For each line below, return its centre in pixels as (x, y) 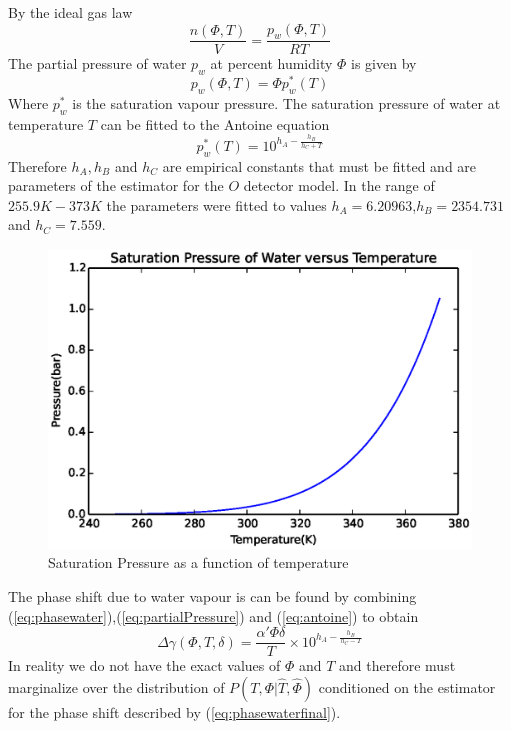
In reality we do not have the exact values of (144, 665)
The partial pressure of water (97, 63)
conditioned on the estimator (407, 686)
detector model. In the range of (339, 185)
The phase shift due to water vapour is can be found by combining (212, 595)
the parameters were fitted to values (216, 204)
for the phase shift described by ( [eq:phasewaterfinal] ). (174, 711)
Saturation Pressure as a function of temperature (198, 562)
